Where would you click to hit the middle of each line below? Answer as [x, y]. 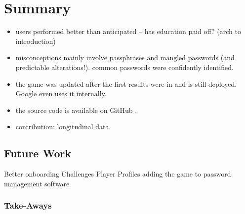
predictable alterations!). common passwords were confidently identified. [124, 67]
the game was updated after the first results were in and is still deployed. [126, 84]
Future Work [38, 153]
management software [37, 183]
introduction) [36, 41]
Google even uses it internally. [61, 93]
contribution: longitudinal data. [63, 126]
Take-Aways [28, 205]
